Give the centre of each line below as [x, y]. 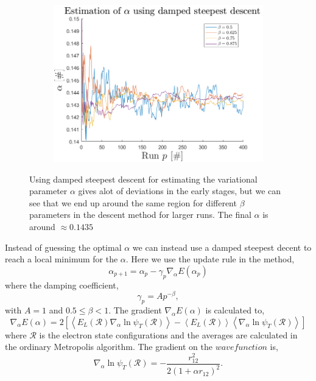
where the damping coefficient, [62, 285]
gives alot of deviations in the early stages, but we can [180, 191]
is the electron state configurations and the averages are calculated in [168, 334]
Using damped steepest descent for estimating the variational [143, 179]
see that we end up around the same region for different [133, 202]
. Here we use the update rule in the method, [210, 259]
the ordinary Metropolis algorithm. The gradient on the [109, 347]
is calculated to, [235, 310]
